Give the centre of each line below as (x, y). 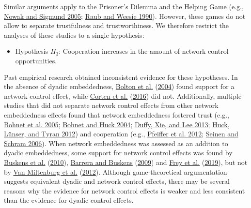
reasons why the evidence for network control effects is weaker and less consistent (125, 190)
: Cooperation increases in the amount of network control (144, 51)
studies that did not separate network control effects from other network (111, 105)
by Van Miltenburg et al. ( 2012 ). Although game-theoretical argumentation (116, 171)
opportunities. (36, 60)
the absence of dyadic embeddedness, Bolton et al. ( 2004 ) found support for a (119, 86)
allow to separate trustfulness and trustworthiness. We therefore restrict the (117, 25)
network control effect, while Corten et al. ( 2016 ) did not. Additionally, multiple (123, 96)
